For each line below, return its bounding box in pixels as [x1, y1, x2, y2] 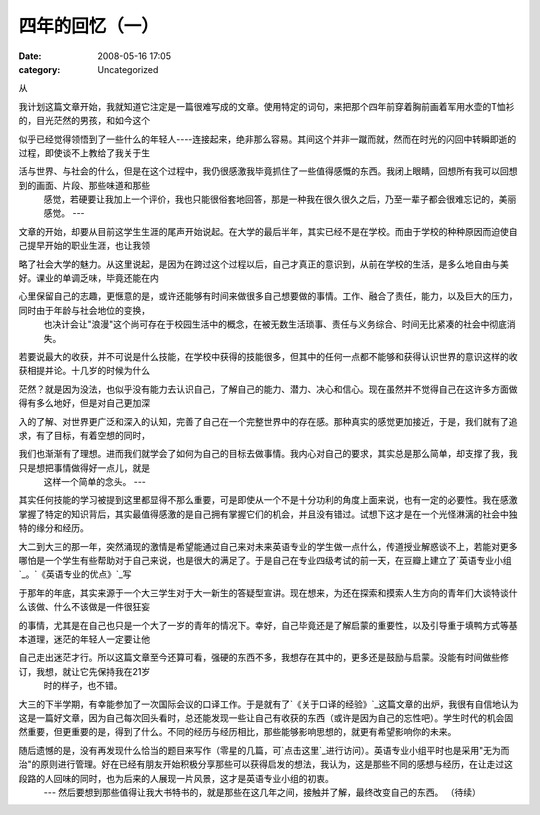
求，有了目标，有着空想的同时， [18, 429, 150, 441]
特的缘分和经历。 [18, 522, 89, 534]
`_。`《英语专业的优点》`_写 [18, 568, 132, 580]
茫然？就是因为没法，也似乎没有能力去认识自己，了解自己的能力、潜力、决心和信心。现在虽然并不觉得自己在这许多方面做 [18, 383, 518, 395]
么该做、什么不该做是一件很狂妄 [18, 601, 150, 613]
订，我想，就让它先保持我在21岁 [18, 665, 151, 677]
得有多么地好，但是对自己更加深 [18, 397, 150, 409]
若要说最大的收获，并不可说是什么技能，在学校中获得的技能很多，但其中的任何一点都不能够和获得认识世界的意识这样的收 [18, 350, 518, 362]
